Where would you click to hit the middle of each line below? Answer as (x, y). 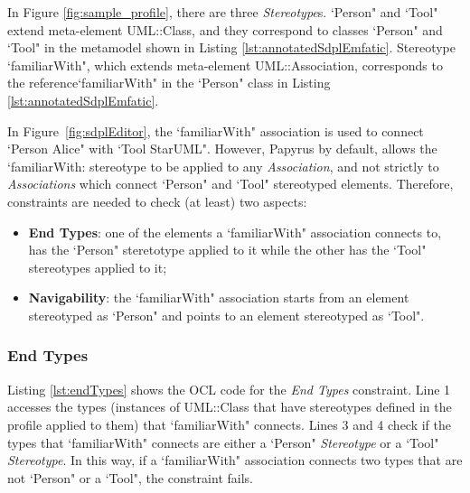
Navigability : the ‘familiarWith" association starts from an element (219, 298)
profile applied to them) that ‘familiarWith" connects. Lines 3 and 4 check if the (230, 424)
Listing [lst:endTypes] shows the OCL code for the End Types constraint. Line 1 (229, 389)
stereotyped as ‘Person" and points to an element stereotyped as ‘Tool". (226, 315)
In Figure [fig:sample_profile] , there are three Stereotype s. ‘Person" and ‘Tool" (223, 12)
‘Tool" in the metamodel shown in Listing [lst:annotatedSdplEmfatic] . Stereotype (231, 47)
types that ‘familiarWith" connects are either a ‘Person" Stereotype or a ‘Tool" (223, 442)
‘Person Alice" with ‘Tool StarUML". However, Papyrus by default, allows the (222, 149)
